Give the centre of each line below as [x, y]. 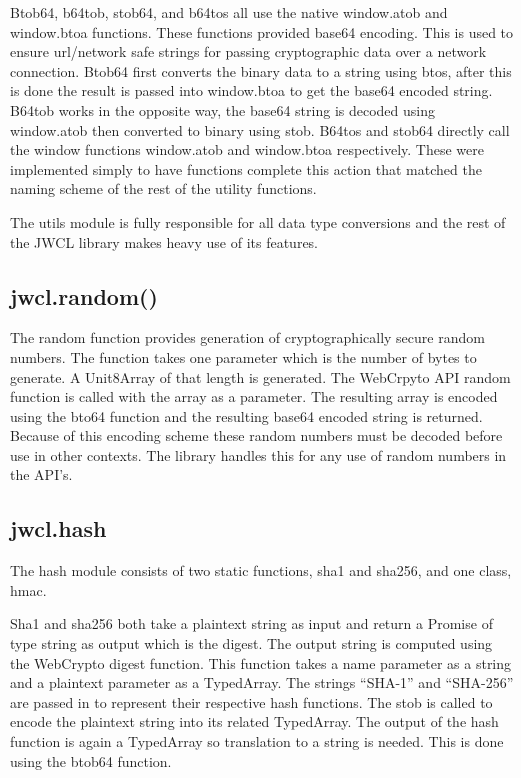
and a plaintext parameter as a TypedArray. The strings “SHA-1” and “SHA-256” [262, 682]
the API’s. [41, 474]
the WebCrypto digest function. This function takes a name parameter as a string [261, 662]
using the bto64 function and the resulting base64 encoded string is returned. [246, 415]
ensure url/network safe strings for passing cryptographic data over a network [248, 51]
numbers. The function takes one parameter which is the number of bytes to [243, 356]
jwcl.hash [58, 528]
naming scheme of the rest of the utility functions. [163, 188]
